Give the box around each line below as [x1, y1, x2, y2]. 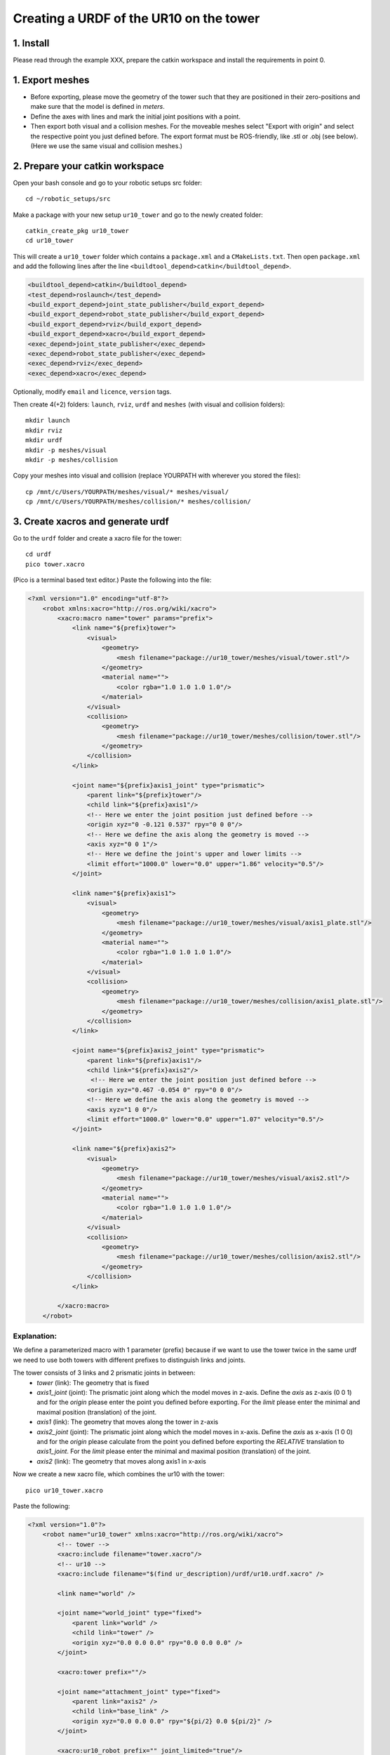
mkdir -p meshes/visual [25, 446, 107, 454]
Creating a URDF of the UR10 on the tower [13, 11, 260, 26]
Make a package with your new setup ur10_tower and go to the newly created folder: [13, 211, 263, 219]
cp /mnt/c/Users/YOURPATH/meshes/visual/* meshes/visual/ [25, 488, 229, 496]
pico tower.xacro [25, 560, 85, 568]
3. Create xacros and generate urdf [13, 515, 170, 527]
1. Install [13, 37, 50, 49]
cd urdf [25, 550, 52, 558]
